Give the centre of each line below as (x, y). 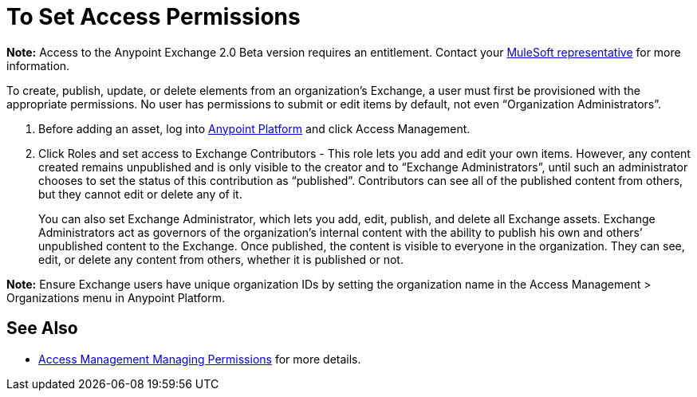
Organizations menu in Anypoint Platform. (116, 297)
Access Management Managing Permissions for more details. (200, 359)
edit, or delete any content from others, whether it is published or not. (221, 259)
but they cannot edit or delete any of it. (140, 194)
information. (38, 65)
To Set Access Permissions (154, 17)
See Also (42, 328)
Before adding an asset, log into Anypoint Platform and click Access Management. (254, 128)
